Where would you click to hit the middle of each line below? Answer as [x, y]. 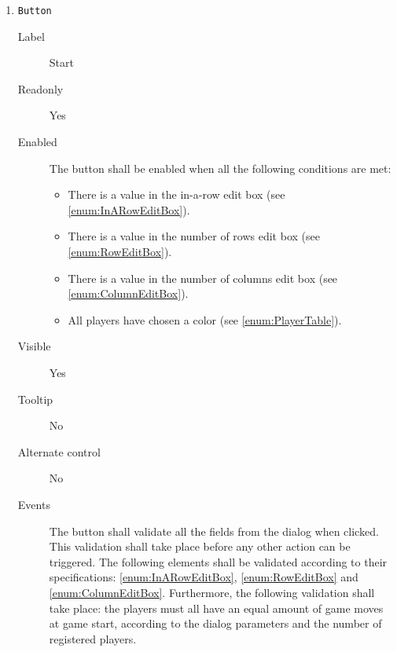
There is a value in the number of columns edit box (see [203, 278]
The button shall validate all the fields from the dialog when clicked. [214, 531]
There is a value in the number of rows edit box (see [194, 236]
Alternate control [59, 451]
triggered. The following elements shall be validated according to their [218, 561]
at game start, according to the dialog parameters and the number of [215, 623]
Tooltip [35, 399]
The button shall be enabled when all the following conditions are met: [220, 168]
